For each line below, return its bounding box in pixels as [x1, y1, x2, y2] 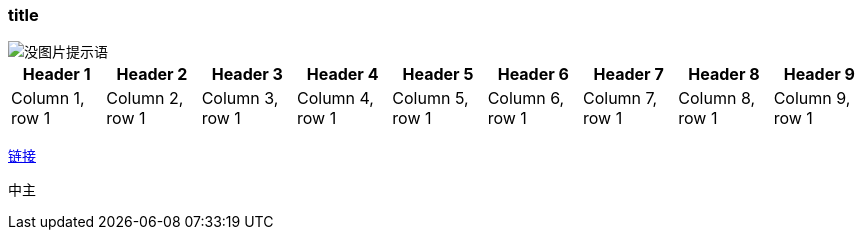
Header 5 [402, 64, 474, 85]
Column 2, [106, 88, 184, 109]
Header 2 [116, 64, 188, 85]
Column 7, [582, 88, 658, 109]
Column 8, [678, 88, 756, 109]
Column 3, [201, 88, 279, 109]
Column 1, [11, 88, 85, 109]
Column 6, [487, 88, 565, 109]
